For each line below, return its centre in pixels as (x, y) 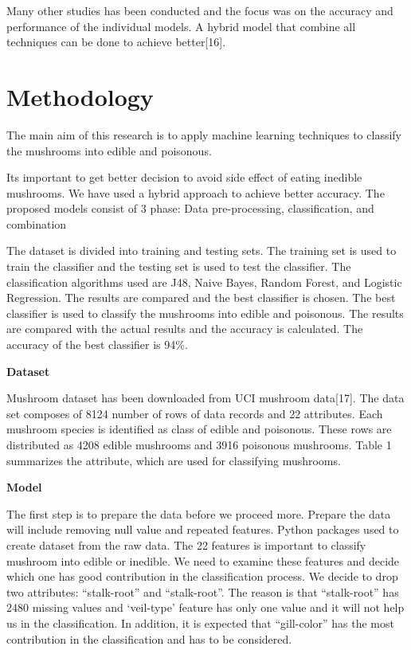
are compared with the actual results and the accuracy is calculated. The (185, 329)
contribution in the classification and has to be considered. (149, 638)
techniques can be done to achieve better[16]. (116, 42)
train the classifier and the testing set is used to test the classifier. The (179, 266)
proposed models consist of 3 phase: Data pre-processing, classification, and (190, 208)
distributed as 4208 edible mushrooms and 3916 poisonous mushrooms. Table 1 (199, 444)
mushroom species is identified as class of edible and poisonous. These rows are (199, 429)
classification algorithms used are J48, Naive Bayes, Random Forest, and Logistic (204, 282)
